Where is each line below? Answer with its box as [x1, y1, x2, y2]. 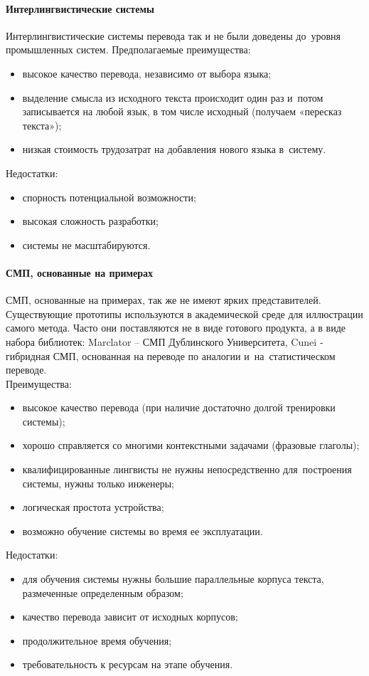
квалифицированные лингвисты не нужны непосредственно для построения [22, 462, 352, 477]
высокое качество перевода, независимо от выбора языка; [22, 65, 272, 80]
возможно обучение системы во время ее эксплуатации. [22, 523, 263, 538]
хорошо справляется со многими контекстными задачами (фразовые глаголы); [22, 438, 360, 453]
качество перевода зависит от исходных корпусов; [22, 609, 238, 624]
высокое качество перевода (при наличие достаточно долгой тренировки [22, 400, 336, 415]
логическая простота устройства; [22, 500, 164, 514]
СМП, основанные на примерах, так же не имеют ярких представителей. [6, 292, 321, 307]
